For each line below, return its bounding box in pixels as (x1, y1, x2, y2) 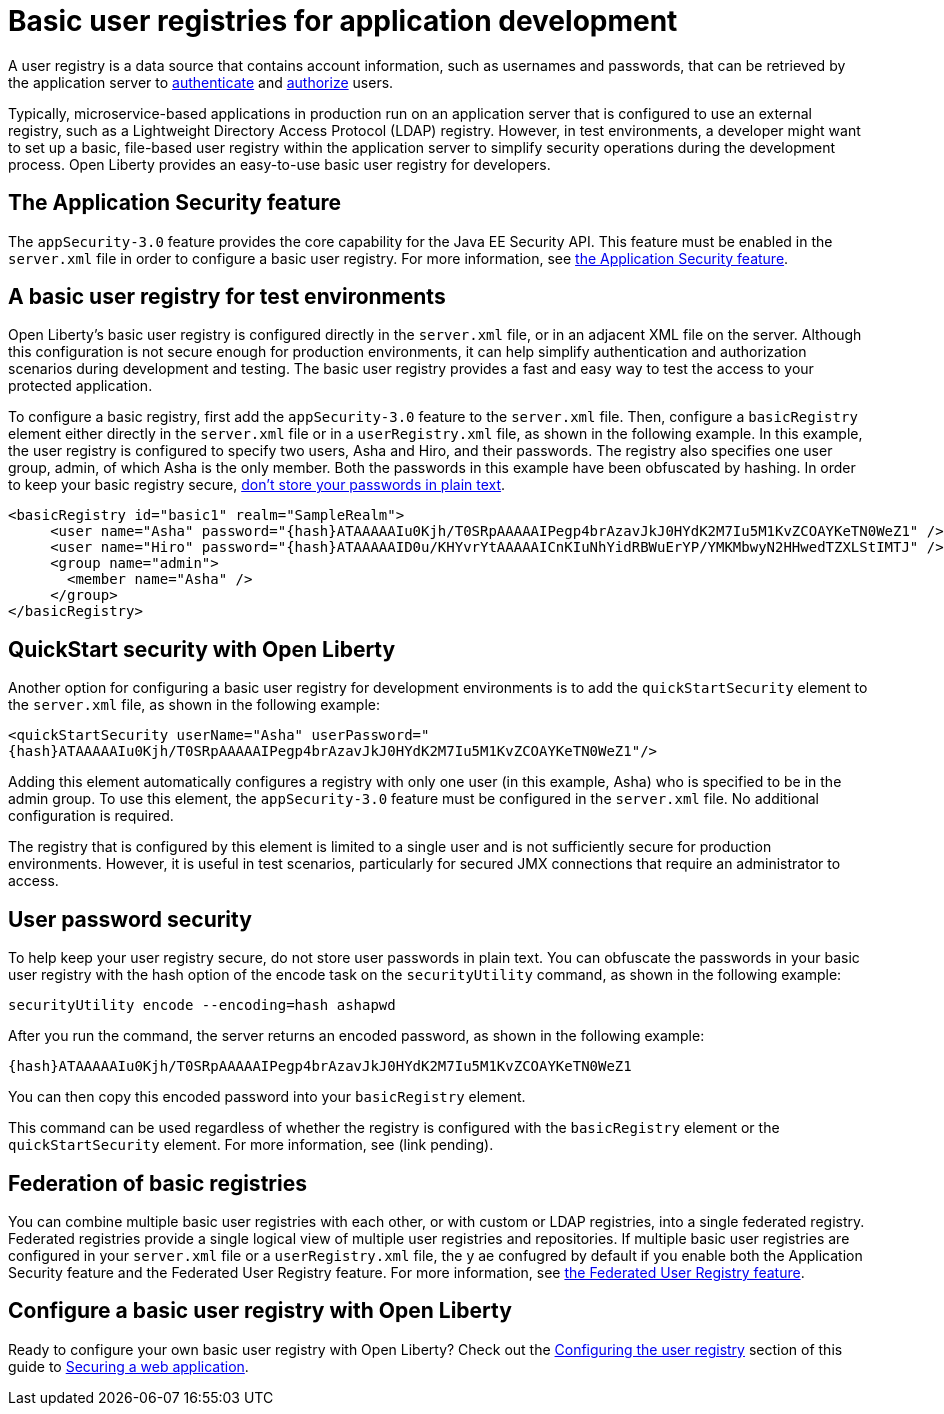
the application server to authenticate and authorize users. (8, 73, 394, 91)
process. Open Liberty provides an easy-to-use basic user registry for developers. (8, 155, 551, 173)
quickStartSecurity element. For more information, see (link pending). (8, 1136, 494, 1154)
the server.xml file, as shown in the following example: (8, 696, 381, 714)
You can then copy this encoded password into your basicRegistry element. (8, 1088, 526, 1106)
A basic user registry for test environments (8, 284, 446, 310)
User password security (8, 906, 252, 932)
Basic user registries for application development (8, 4, 678, 38)
